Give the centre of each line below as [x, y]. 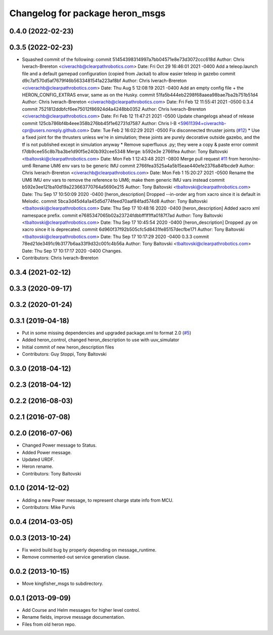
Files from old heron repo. [49, 624]
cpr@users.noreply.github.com [54, 130]
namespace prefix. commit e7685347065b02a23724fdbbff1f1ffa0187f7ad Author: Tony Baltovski [122, 215]
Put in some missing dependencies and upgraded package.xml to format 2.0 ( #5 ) [107, 333]
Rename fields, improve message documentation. [74, 617]
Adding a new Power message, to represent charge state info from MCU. [98, 500]
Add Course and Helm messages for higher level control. [81, 610]
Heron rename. [37, 466]
